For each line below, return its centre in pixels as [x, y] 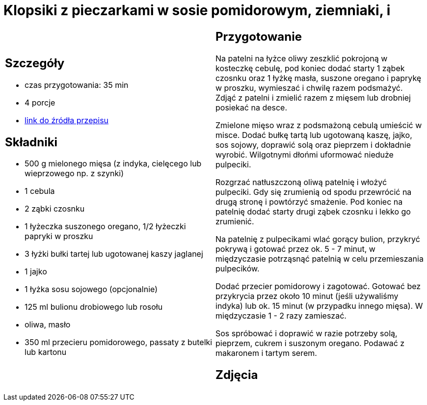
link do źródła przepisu [67, 120]
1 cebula [40, 191]
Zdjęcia [237, 375]
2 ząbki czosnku [55, 209]
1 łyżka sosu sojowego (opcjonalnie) [91, 289]
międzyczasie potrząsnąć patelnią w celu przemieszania [320, 258]
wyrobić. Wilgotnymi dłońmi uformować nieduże [305, 154]
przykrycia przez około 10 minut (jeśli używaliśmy [307, 296]
